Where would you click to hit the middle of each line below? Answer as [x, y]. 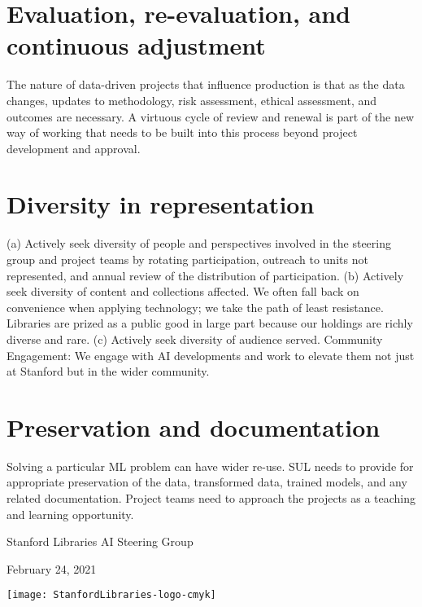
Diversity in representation [161, 204]
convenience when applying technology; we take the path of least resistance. [195, 307]
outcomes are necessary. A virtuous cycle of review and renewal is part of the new [211, 116]
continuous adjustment [136, 45]
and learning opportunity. [70, 514]
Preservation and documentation [194, 427]
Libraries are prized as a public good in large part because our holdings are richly [210, 323]
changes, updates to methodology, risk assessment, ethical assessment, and [192, 100]
